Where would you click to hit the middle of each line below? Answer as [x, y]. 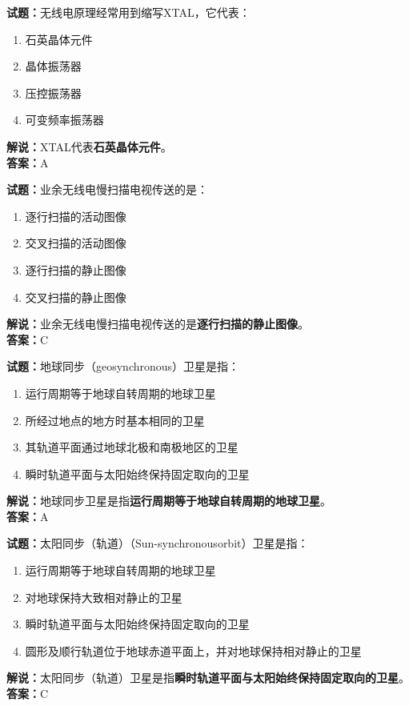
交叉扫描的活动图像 [76, 243]
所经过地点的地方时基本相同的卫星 [115, 420]
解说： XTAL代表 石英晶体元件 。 [89, 146]
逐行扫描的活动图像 [76, 216]
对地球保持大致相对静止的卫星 [104, 597]
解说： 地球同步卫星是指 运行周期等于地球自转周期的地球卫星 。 [169, 501]
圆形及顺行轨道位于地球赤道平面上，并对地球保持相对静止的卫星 [193, 650]
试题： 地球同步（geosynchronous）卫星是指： [123, 366]
